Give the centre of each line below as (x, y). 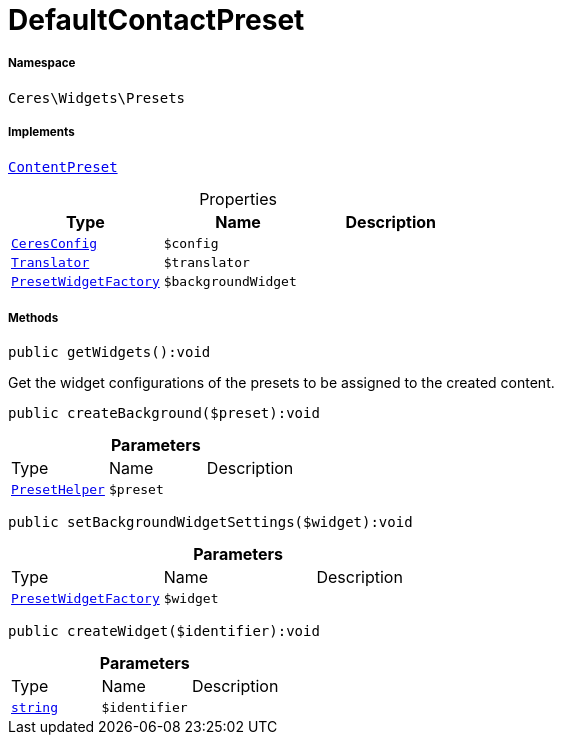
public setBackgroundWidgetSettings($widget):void (210, 522)
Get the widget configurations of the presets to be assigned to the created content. (281, 383)
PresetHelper (58, 490)
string (34, 708)
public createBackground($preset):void (164, 413)
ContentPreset (63, 166)
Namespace (42, 63)
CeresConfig (54, 243)
